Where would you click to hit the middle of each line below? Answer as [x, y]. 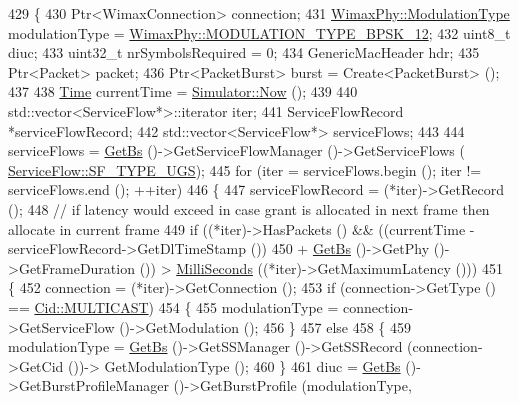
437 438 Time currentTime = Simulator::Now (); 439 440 [183, 91]
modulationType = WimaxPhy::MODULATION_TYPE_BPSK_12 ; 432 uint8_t [259, 32]
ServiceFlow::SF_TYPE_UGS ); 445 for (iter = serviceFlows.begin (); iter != [245, 169]
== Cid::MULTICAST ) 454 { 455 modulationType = [173, 306]
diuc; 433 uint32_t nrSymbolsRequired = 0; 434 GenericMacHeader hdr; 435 [244, 52]
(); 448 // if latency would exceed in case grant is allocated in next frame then [249, 208]
